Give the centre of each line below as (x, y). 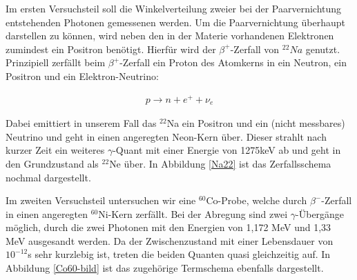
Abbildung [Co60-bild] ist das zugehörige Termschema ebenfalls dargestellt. (165, 268)
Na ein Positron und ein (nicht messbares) (256, 123)
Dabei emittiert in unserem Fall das (81, 123)
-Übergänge (320, 213)
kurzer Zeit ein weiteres (55, 150)
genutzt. (323, 49)
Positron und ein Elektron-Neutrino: (82, 76)
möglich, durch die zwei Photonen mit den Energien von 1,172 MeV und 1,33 (168, 227)
